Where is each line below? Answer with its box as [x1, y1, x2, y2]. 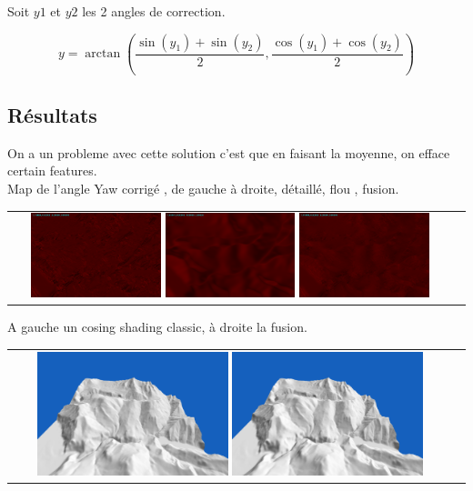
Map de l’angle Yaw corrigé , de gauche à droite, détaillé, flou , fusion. [7, 178, 399, 197]
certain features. [7, 161, 97, 180]
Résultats [7, 100, 97, 128]
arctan [85, 47, 121, 61]
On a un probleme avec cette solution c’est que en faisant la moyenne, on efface [7, 143, 450, 162]
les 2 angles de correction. [82, 2, 226, 20]
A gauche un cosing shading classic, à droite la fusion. [7, 317, 307, 336]
